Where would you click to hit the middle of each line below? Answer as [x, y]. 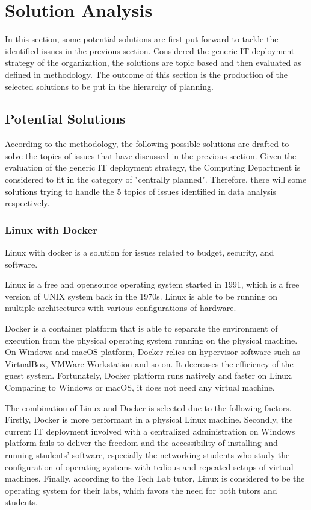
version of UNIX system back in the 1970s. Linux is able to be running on [141, 296]
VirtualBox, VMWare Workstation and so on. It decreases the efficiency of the [149, 363]
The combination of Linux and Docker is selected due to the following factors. [148, 407]
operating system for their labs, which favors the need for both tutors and [141, 490]
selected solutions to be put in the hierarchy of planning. [109, 86]
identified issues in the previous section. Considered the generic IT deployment [150, 50]
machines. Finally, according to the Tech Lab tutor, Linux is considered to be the [155, 478]
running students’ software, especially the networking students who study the [147, 454]
